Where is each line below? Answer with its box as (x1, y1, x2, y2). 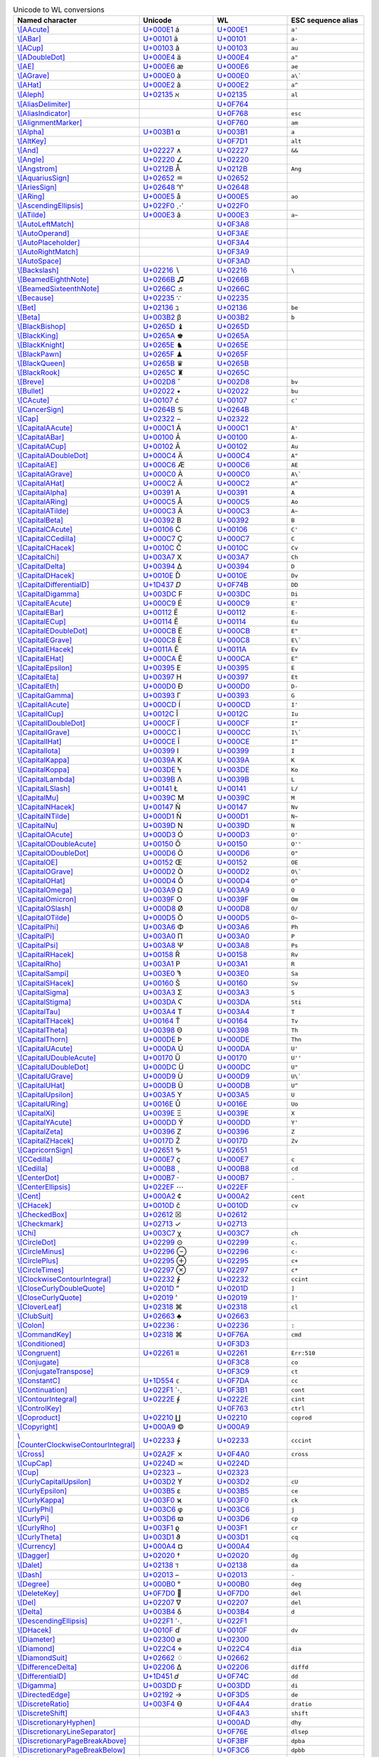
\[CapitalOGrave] (17, 867, 74, 876)
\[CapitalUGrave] (17, 1072, 74, 1082)
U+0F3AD (217, 257, 251, 266)
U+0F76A (217, 1330, 249, 1340)
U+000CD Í (142, 700, 181, 710)
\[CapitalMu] (17, 793, 59, 803)
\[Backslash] (17, 266, 59, 275)
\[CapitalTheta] (17, 1025, 68, 1035)
